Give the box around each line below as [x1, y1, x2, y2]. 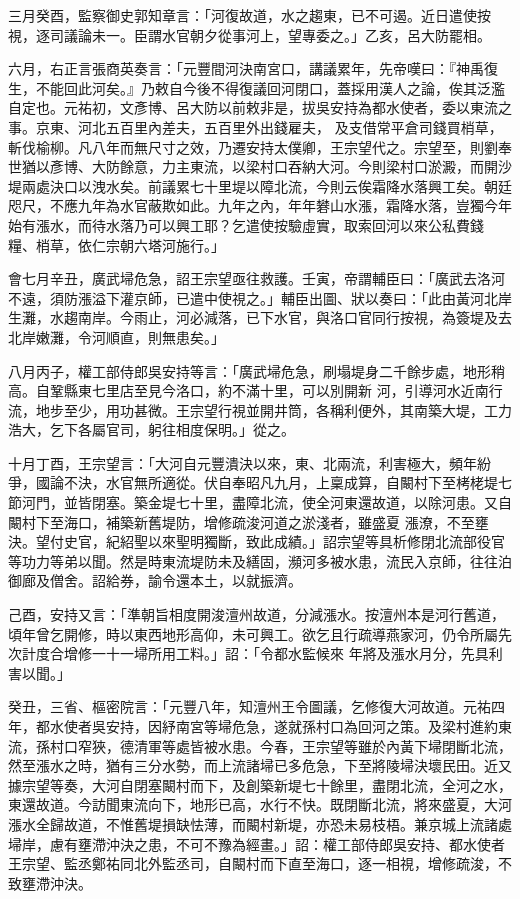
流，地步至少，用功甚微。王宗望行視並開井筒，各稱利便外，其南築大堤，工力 [8, 399, 512, 420]
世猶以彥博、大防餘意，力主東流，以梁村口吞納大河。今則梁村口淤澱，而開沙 [8, 156, 512, 177]
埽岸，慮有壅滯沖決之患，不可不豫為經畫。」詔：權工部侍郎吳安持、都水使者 [8, 833, 505, 854]
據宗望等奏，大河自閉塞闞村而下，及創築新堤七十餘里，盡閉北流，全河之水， [8, 774, 512, 795]
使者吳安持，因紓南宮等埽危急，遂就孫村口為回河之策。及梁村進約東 [63, 716, 512, 736]
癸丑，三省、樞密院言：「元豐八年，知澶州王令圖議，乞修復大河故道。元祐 [8, 696, 491, 717]
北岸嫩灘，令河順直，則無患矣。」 [8, 326, 225, 347]
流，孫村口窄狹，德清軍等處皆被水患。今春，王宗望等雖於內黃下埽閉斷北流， [8, 735, 512, 756]
